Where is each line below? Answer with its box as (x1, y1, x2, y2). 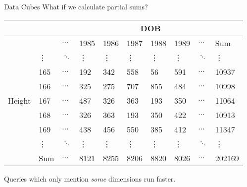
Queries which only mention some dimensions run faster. (4, 173, 176, 184)
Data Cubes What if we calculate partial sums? (4, 1, 148, 11)
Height (8, 94, 31, 106)
